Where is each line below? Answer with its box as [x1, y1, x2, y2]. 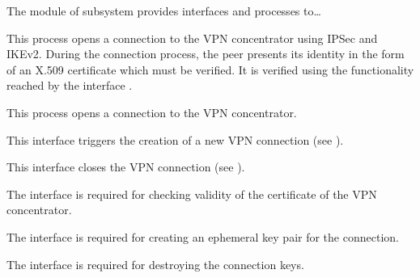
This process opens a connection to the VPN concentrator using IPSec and [6, 29, 378, 46]
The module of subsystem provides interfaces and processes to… [6, 2, 321, 19]
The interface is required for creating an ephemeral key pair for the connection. [6, 228, 399, 245]
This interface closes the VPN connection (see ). [6, 158, 245, 175]
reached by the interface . [6, 77, 133, 94]
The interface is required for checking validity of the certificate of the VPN [6, 185, 377, 202]
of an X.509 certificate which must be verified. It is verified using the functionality [6, 61, 414, 78]
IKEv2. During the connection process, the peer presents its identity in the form [6, 45, 405, 62]
